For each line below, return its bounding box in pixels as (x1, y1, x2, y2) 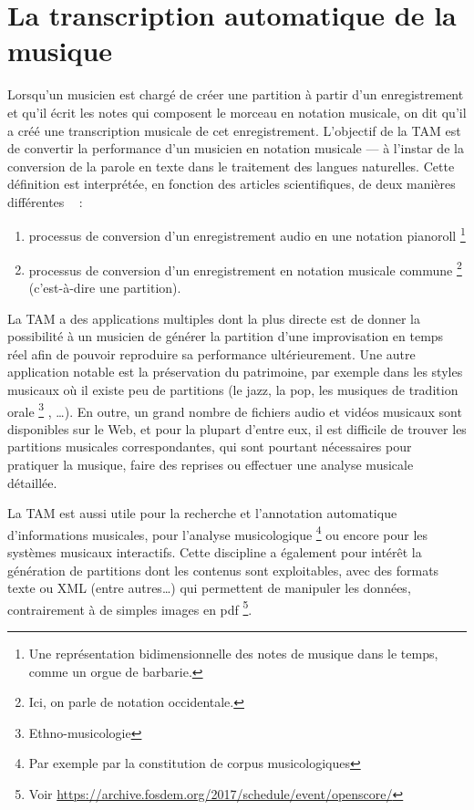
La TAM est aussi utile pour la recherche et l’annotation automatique (7, 504, 397, 523)
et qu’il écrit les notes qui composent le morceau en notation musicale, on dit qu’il (7, 102, 467, 121)
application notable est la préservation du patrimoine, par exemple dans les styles (7, 362, 463, 381)
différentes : (7, 192, 83, 211)
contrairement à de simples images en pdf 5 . (7, 597, 252, 618)
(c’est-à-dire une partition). (28, 277, 181, 296)
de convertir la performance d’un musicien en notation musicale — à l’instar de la (7, 139, 464, 158)
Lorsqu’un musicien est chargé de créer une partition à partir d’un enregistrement (7, 85, 464, 104)
